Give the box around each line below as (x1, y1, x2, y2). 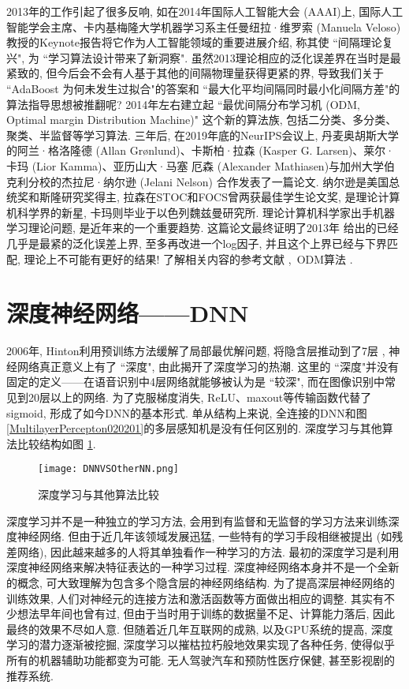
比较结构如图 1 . (17, 435, 96, 451)
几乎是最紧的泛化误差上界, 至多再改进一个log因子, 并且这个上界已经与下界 (6, 234, 387, 251)
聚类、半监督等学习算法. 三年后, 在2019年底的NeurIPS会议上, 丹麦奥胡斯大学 (6, 126, 400, 143)
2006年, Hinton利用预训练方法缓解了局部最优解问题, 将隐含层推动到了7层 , (6, 343, 385, 359)
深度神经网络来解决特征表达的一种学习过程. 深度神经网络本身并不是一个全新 (6, 559, 400, 575)
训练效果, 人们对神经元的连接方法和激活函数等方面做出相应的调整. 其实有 (6, 590, 385, 606)
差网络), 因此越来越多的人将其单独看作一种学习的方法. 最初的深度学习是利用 (6, 543, 400, 560)
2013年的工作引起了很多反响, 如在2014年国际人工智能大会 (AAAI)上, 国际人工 (6, 3, 403, 19)
